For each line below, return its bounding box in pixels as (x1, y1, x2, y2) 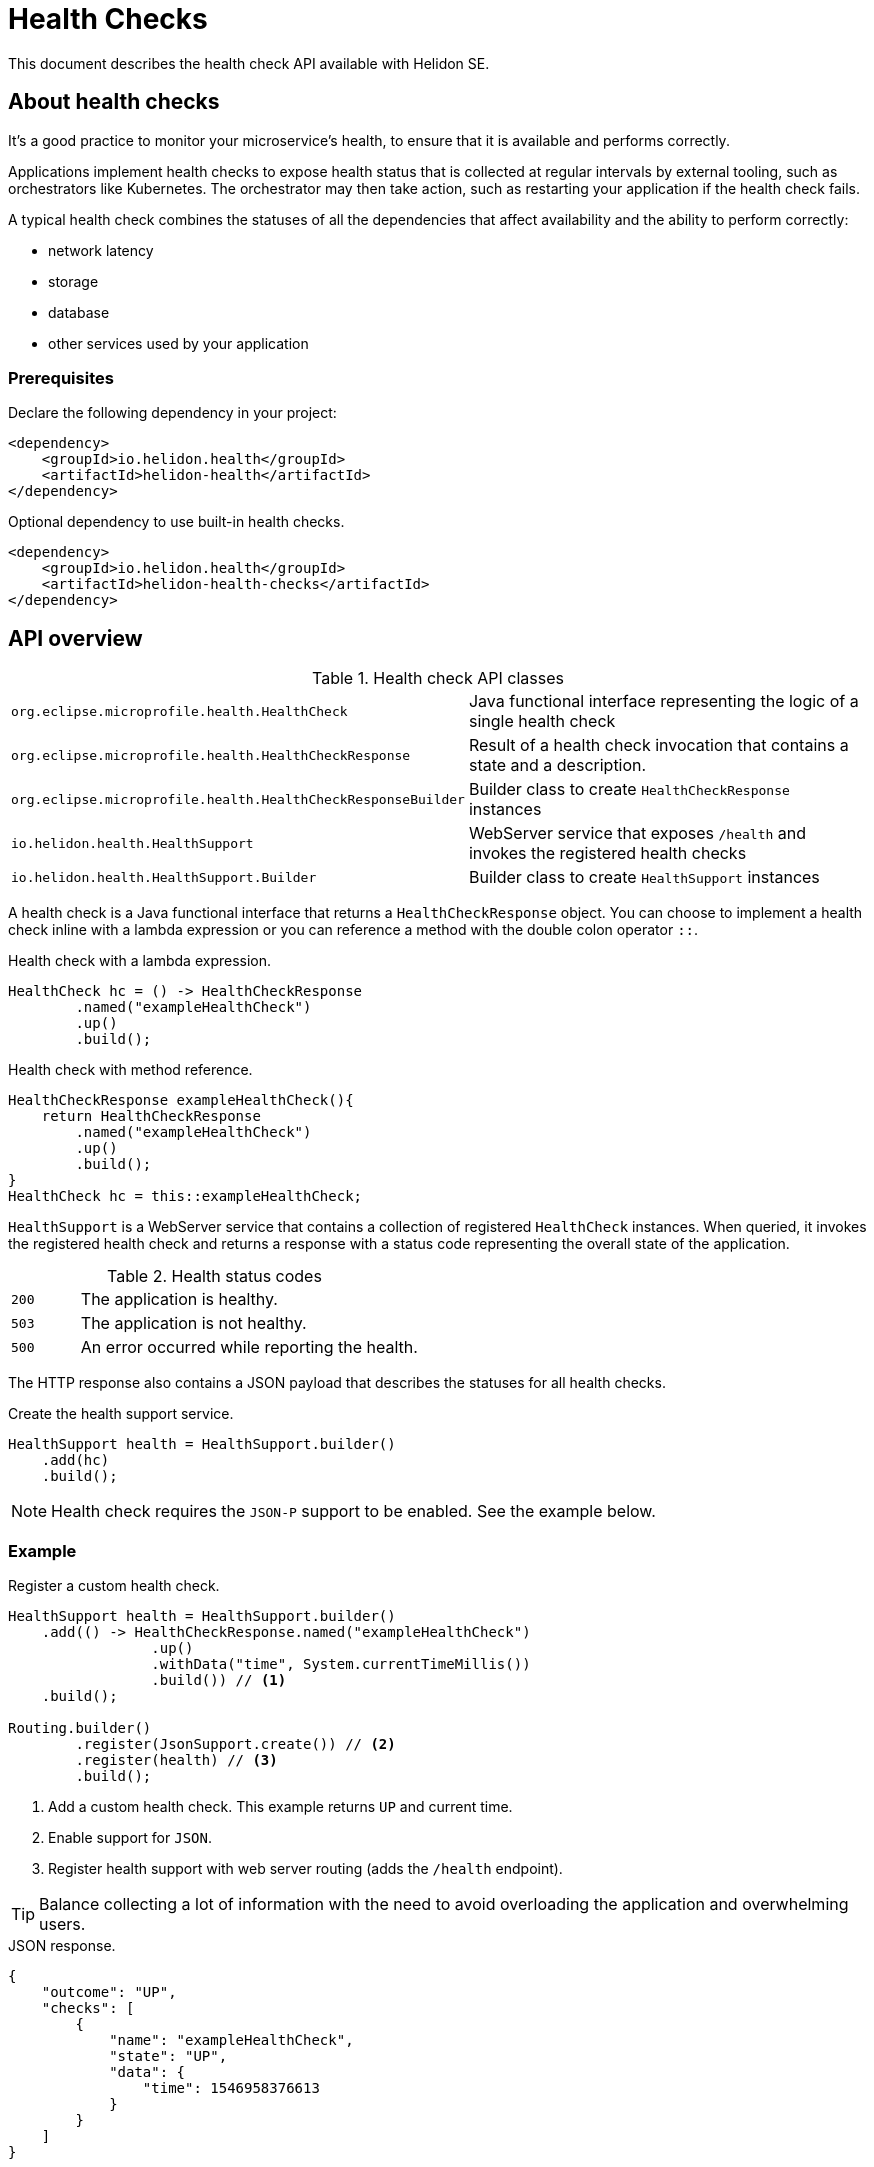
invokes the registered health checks (468, 843, 747, 864)
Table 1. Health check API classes (312, 668, 564, 689)
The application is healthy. (80, 1289, 278, 1310)
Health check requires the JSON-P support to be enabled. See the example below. (51, 1501, 656, 1522)
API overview (8, 625, 143, 651)
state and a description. (468, 755, 647, 776)
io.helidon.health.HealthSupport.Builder (11, 869, 317, 885)
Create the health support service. (8, 1405, 234, 1423)
